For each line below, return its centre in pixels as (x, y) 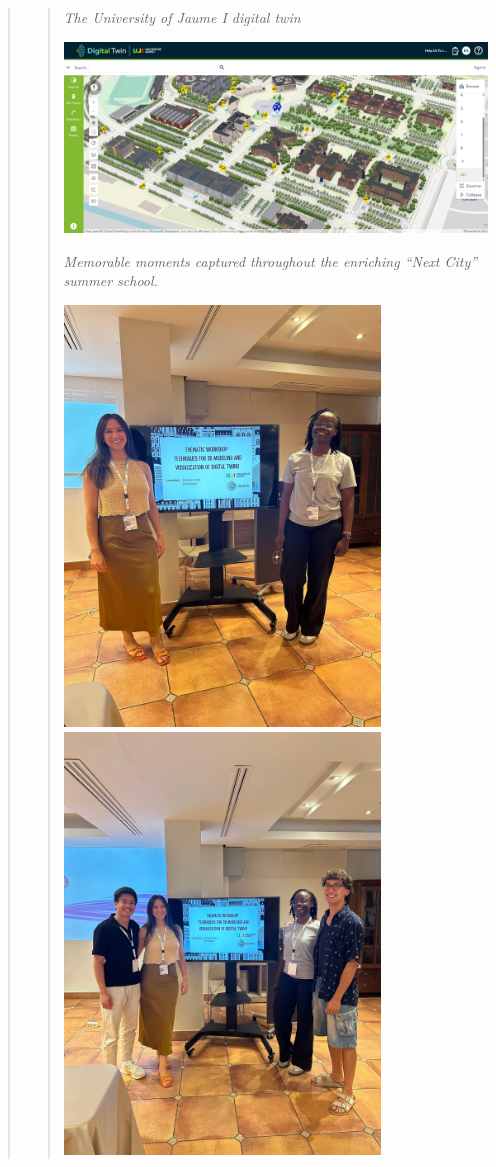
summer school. (110, 280)
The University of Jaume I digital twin (182, 17)
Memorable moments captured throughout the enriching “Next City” (270, 260)
